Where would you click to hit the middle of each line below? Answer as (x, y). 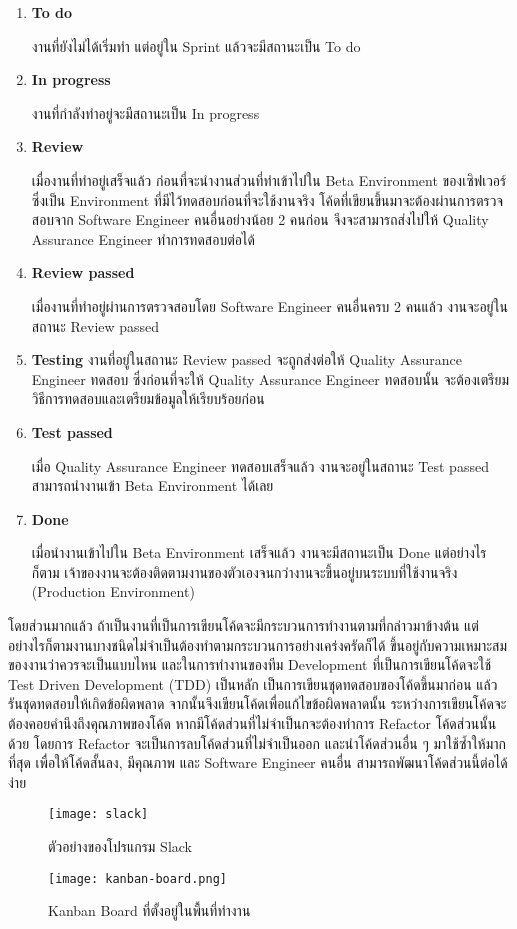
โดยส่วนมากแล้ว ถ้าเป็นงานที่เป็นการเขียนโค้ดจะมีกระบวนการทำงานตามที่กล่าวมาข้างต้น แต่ (243, 625)
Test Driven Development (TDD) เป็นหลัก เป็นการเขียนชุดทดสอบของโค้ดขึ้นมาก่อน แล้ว (253, 683)
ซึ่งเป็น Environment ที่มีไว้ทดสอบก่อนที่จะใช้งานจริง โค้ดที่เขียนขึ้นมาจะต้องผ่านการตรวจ (267, 199)
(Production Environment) (113, 591)
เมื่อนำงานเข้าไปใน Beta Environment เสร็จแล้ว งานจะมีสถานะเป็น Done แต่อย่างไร (259, 552)
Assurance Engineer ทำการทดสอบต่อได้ (143, 238)
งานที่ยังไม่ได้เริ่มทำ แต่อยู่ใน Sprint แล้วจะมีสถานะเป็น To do (196, 45)
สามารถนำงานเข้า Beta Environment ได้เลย (152, 485)
